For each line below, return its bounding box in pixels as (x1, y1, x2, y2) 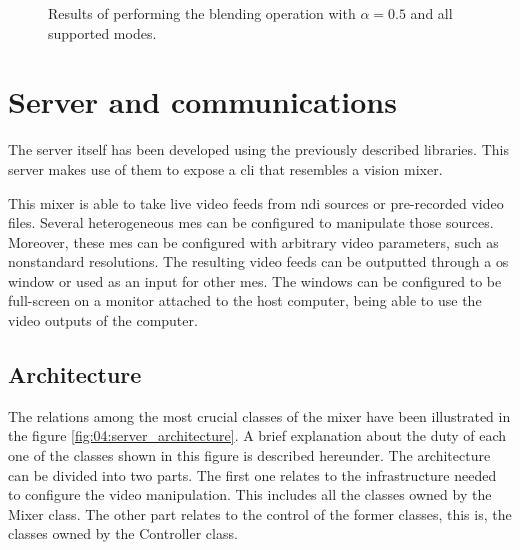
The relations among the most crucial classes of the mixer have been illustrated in (8, 405, 511, 426)
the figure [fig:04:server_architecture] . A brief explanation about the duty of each (8, 425, 507, 446)
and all (410, 3, 453, 23)
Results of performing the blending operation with (48, 3, 356, 23)
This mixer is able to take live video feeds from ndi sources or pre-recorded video (8, 192, 504, 213)
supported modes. (48, 22, 157, 43)
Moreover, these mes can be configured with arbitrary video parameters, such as (8, 231, 499, 252)
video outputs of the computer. (8, 310, 198, 331)
